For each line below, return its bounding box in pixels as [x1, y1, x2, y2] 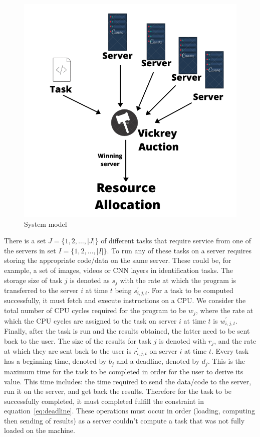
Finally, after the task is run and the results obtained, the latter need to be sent [4, 325, 250, 336]
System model [24, 218, 67, 229]
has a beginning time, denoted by [4, 356, 107, 366]
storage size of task [4, 274, 63, 285]
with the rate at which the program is [120, 274, 236, 285]
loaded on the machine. [4, 425, 75, 435]
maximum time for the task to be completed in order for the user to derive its [4, 366, 243, 376]
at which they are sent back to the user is [4, 346, 132, 356]
